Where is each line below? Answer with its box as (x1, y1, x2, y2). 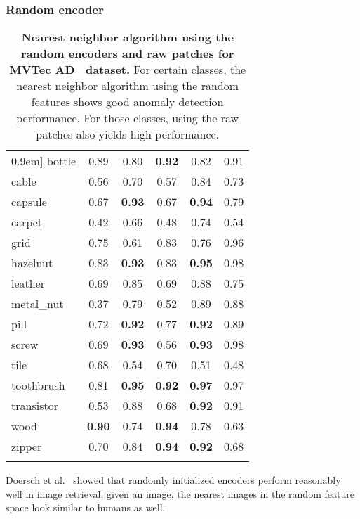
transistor (11, 397, 58, 414)
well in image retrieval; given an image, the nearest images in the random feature (6, 486, 354, 501)
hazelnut (11, 255, 53, 271)
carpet (11, 214, 43, 231)
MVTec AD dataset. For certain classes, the (9, 61, 246, 78)
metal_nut (11, 295, 64, 312)
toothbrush (11, 377, 65, 394)
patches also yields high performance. (36, 126, 220, 143)
